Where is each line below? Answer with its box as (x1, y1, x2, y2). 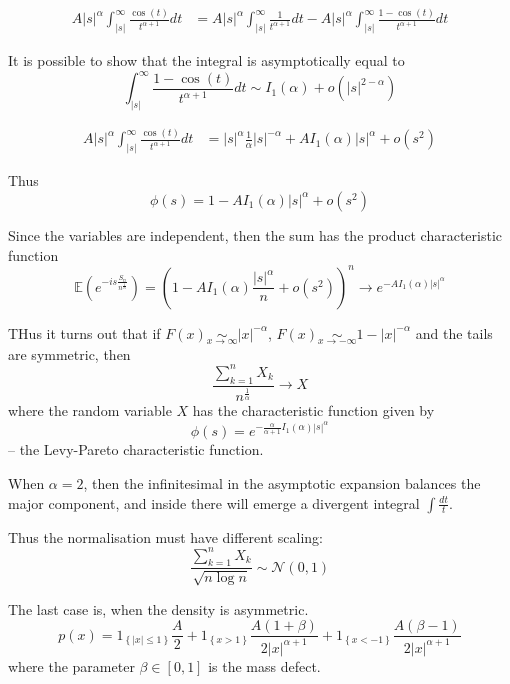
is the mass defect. (208, 655, 321, 676)
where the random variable (8, 400, 172, 421)
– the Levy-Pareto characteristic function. (8, 439, 264, 460)
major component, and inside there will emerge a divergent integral (8, 492, 420, 513)
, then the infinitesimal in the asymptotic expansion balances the (83, 472, 481, 493)
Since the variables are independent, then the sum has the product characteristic (8, 224, 503, 245)
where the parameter (8, 655, 135, 676)
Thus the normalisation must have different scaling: (8, 526, 323, 547)
